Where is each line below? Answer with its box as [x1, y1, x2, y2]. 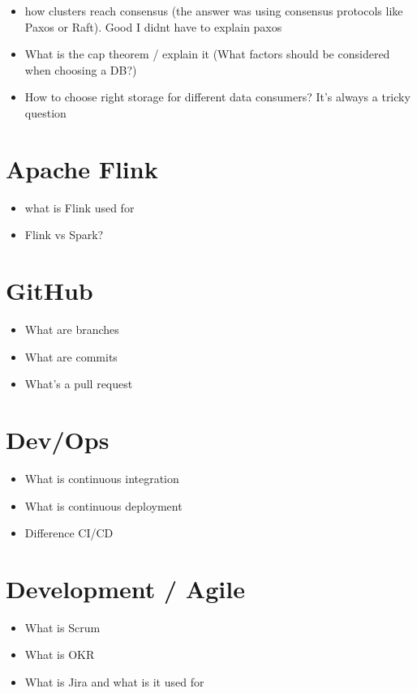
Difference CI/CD [24, 524, 114, 541]
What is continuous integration [24, 469, 179, 486]
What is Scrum [24, 618, 101, 635]
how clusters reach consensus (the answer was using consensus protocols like [24, 2, 403, 19]
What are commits [24, 348, 118, 365]
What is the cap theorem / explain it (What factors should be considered [24, 45, 390, 62]
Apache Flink [6, 152, 158, 185]
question [24, 104, 67, 121]
